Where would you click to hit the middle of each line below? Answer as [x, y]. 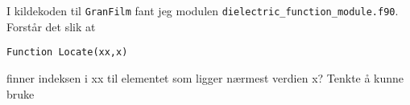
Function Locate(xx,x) [67, 52]
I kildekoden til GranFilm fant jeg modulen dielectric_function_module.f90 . [203, 10]
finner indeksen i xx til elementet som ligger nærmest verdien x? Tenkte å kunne [205, 77]
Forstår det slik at [51, 26]
